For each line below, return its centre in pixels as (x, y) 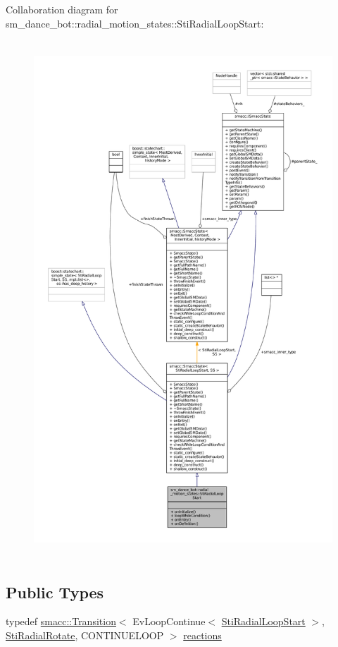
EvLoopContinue (169, 621)
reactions (202, 635)
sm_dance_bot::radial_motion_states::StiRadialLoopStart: (135, 23)
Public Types (55, 592)
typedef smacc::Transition (61, 621)
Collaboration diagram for (62, 9)
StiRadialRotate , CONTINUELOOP (85, 635)
